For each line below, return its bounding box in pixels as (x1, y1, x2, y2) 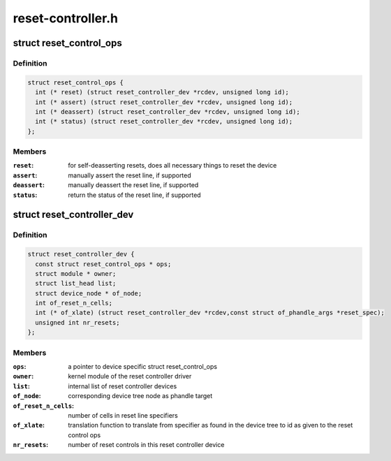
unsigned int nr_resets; (35, 319, 120, 326)
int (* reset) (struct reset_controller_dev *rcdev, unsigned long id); (35, 88, 290, 96)
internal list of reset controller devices (68, 381, 177, 390)
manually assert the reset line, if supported (68, 171, 191, 180)
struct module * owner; (35, 270, 117, 277)
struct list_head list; (35, 279, 117, 288)
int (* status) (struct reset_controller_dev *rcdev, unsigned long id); (35, 117, 293, 126)
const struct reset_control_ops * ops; (35, 260, 172, 268)
